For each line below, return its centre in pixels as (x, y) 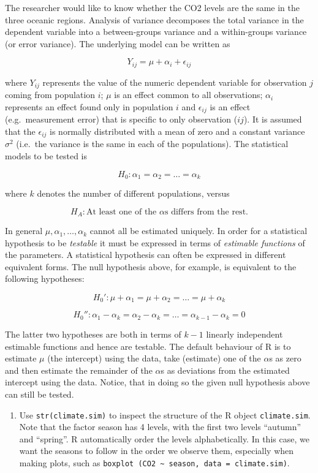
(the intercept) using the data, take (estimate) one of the (154, 358)
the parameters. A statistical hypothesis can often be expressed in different (146, 255)
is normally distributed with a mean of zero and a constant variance (177, 131)
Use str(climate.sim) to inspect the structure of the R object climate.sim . (165, 414)
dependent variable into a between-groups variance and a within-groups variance (156, 32)
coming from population (50, 95)
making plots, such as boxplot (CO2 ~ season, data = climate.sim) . (154, 462)
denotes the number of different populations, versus (133, 193)
